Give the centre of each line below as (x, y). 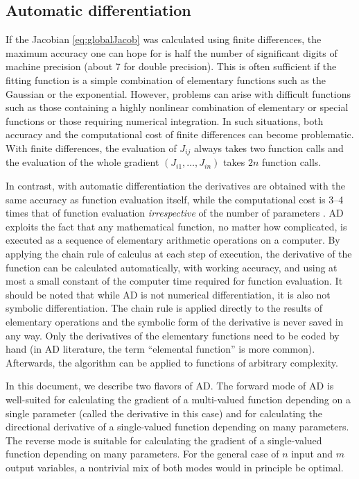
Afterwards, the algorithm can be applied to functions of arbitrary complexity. (172, 362)
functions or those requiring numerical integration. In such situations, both (165, 120)
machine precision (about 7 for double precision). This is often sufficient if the (171, 66)
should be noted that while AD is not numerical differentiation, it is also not (168, 294)
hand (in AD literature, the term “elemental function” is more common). (160, 349)
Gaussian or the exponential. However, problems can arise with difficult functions (178, 93)
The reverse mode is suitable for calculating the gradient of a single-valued (164, 440)
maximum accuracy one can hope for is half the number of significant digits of (172, 52)
